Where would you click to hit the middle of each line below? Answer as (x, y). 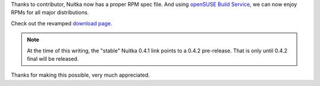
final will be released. (53, 58)
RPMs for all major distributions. (50, 12)
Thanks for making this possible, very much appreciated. (81, 75)
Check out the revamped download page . (62, 23)
